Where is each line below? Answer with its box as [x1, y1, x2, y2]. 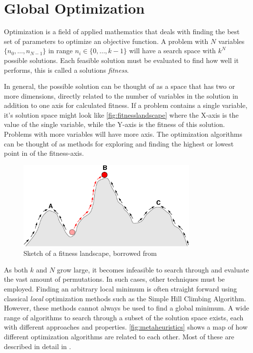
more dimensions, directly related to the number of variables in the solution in [4, 90, 238, 101]
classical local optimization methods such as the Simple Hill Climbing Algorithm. [4, 293, 246, 303]
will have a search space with [129, 45, 216, 56]
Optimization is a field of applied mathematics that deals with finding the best [4, 26, 240, 37]
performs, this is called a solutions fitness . [4, 64, 129, 75]
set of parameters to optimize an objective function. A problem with [4, 36, 209, 46]
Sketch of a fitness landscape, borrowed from [23, 248, 157, 258]
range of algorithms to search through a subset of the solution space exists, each [4, 312, 244, 322]
